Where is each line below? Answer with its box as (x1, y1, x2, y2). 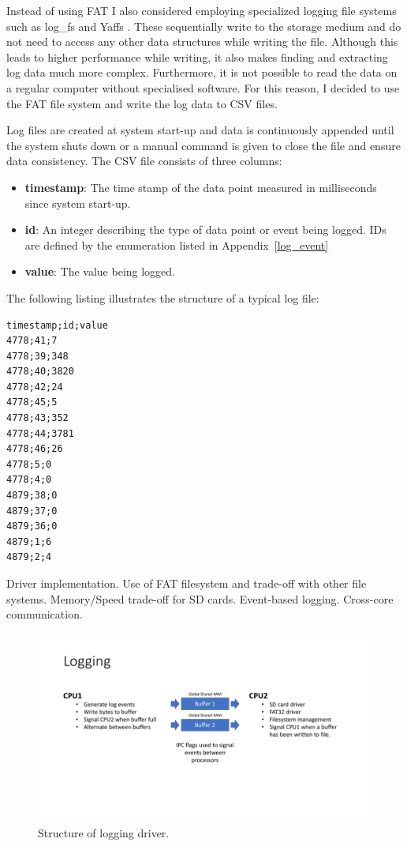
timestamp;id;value (6, 319, 108, 331)
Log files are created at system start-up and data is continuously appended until (6, 122, 394, 138)
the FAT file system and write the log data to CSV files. (6, 95, 278, 111)
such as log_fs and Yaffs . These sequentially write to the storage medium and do (6, 17, 401, 34)
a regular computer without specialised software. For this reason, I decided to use (6, 79, 400, 96)
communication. (6, 606, 83, 622)
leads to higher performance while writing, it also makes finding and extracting (6, 48, 388, 65)
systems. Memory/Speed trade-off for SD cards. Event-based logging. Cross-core (6, 590, 394, 607)
